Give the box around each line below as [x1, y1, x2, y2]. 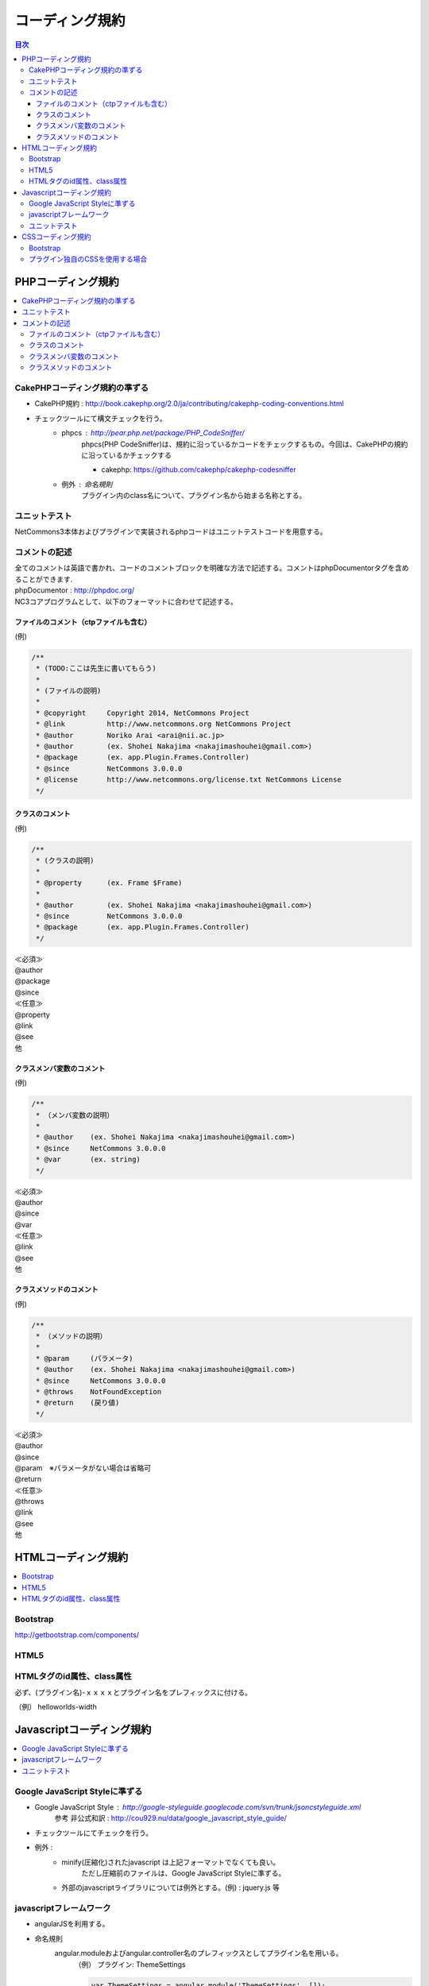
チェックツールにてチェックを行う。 [34, 1828, 153, 1837]
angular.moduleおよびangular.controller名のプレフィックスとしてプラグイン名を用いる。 [54, 1949, 343, 1958]
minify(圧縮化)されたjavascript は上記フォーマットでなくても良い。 [61, 1857, 280, 1867]
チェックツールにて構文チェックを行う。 [34, 413, 167, 423]
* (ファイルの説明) [36, 686, 102, 695]
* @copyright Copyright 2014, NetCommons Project [36, 708, 249, 717]
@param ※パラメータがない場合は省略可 [14, 1462, 152, 1473]
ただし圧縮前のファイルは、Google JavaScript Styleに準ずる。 [81, 1868, 286, 1878]
